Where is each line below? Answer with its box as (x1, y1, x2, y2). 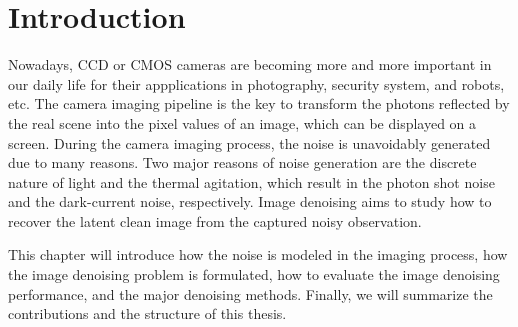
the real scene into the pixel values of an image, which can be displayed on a (8, 112, 477, 133)
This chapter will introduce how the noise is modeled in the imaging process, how (8, 244, 508, 265)
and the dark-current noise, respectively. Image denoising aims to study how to (8, 191, 492, 212)
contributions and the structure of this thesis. (8, 303, 287, 324)
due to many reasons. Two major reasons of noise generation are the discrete (8, 152, 477, 173)
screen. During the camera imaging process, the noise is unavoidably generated (8, 132, 491, 153)
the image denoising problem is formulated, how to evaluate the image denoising (8, 264, 500, 285)
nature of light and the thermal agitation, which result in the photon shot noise (8, 171, 495, 192)
